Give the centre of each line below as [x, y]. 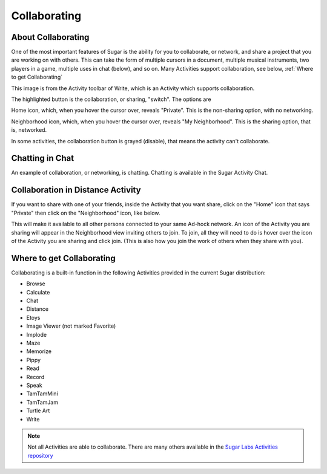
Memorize [39, 351]
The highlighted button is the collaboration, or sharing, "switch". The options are [111, 99]
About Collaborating [50, 37]
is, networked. [29, 130]
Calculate [38, 292]
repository [41, 455]
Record [35, 377]
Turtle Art [38, 411]
